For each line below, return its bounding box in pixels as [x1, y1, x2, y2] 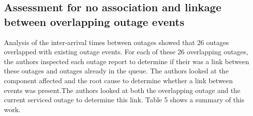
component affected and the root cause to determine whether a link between [4, 75, 233, 85]
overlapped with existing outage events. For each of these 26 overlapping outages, [4, 46, 248, 57]
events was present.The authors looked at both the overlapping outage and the [4, 85, 240, 95]
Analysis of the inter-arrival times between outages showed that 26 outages [4, 37, 229, 47]
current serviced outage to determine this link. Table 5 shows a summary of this [4, 94, 245, 105]
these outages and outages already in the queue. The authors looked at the [4, 66, 229, 76]
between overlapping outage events [4, 14, 184, 29]
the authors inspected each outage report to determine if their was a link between [4, 56, 250, 66]
